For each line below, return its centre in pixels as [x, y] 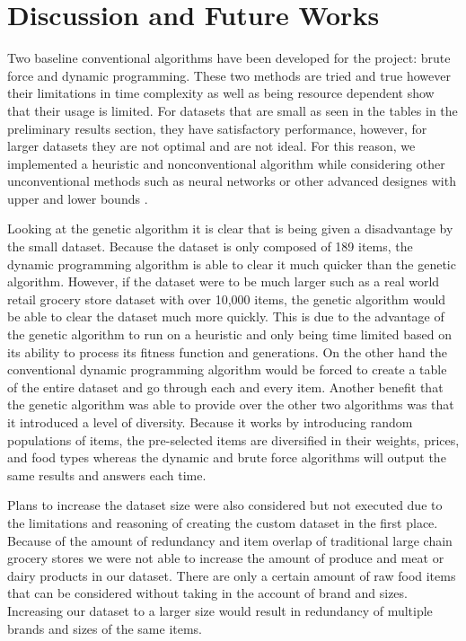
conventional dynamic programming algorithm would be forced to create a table [227, 369]
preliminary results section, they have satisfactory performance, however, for [217, 128]
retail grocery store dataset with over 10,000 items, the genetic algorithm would [227, 299]
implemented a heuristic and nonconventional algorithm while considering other [226, 163]
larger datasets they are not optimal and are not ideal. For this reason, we [211, 146]
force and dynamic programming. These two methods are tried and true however [229, 75]
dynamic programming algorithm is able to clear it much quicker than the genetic [232, 263]
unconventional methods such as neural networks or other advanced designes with [232, 181]
